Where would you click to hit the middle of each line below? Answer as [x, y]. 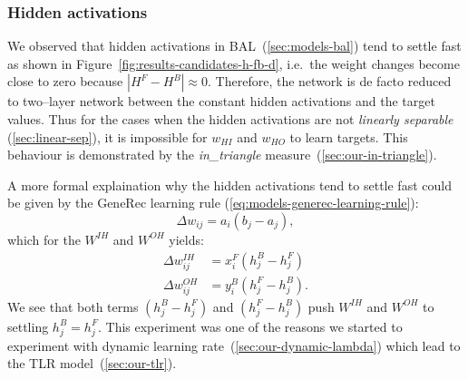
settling [28, 326]
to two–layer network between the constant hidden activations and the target [221, 101]
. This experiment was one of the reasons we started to [250, 326]
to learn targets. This [349, 136]
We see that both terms [73, 306]
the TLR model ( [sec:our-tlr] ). [92, 363]
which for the [44, 239]
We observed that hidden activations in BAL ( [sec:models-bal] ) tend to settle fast [234, 46]
